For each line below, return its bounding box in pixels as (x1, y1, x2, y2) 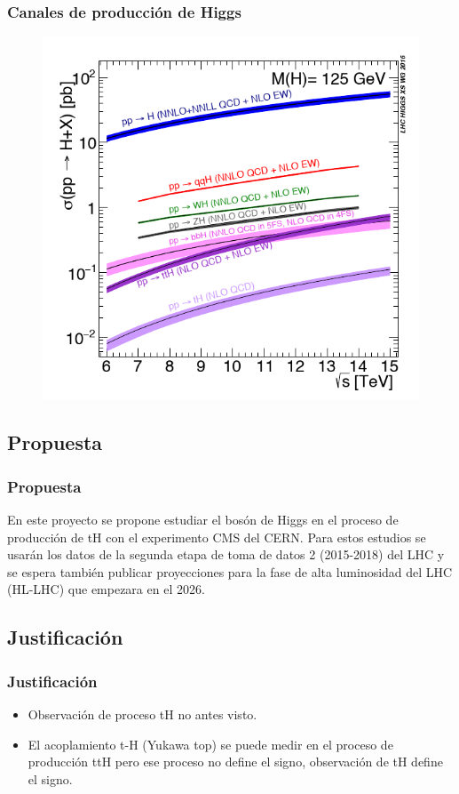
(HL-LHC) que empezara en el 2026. (7, 580, 205, 598)
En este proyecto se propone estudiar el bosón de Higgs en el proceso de (7, 510, 399, 528)
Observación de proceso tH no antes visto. (28, 704, 257, 723)
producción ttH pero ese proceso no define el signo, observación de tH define (28, 752, 443, 771)
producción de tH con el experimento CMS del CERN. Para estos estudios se (7, 527, 426, 546)
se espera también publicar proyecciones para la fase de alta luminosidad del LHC (7, 562, 453, 581)
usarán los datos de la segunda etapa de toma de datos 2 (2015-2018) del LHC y (7, 545, 445, 564)
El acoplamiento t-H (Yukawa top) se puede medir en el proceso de (28, 734, 393, 753)
